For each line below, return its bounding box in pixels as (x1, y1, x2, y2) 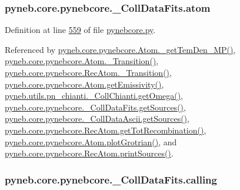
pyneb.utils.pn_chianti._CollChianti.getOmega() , (5, 89, 184, 102)
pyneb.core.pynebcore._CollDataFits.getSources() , (5, 101, 186, 113)
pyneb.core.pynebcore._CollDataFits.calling (5, 172, 217, 186)
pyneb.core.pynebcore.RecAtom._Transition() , (5, 66, 172, 78)
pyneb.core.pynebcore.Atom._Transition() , (5, 55, 159, 67)
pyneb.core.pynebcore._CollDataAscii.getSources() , (5, 112, 189, 125)
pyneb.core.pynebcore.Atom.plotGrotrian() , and (5, 135, 177, 148)
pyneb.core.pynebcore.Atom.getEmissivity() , (5, 78, 164, 90)
